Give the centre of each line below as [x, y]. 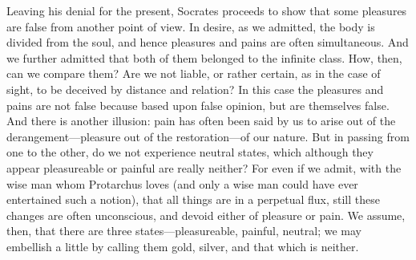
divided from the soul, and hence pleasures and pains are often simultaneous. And [208, 42]
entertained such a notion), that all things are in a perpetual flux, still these [193, 199]
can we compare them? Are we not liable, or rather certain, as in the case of [194, 73]
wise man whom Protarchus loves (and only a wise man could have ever [182, 183]
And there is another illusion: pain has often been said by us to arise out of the [201, 121]
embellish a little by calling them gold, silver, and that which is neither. [183, 246]
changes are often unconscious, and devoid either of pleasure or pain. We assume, [206, 215]
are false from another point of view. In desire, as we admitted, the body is [191, 26]
